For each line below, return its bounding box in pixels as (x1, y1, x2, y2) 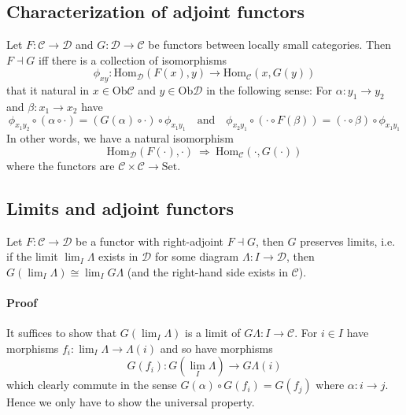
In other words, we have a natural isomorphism (6, 130, 234, 146)
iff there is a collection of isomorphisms (39, 51, 227, 68)
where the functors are (6, 157, 115, 173)
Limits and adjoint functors (6, 195, 234, 220)
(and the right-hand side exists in (127, 263, 288, 280)
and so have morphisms (160, 339, 273, 356)
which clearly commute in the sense (6, 376, 177, 393)
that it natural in (6, 82, 90, 98)
